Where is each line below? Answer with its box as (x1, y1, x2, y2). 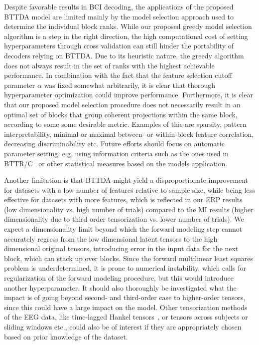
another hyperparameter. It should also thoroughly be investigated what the (4, 282, 237, 293)
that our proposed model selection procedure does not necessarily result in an (4, 99, 241, 109)
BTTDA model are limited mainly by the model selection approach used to (4, 11, 234, 21)
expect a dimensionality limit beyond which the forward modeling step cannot (4, 224, 243, 234)
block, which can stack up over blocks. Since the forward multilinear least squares (4, 253, 253, 263)
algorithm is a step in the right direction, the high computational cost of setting (4, 30, 248, 41)
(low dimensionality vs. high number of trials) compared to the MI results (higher (4, 204, 254, 214)
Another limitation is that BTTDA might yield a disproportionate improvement (4, 175, 248, 185)
